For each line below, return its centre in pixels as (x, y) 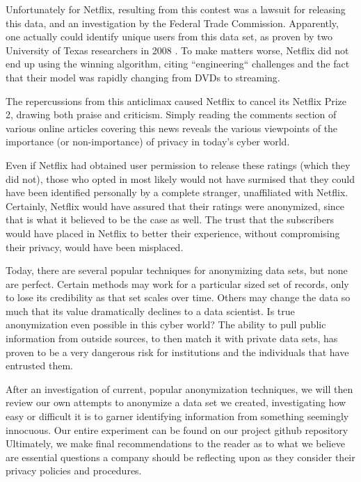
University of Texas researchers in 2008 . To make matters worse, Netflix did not (177, 50)
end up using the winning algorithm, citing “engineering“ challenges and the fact (178, 64)
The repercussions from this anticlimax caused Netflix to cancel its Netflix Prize (176, 101)
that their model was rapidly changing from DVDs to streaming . (143, 77)
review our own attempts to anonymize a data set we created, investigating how (176, 402)
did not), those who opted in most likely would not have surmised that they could (180, 178)
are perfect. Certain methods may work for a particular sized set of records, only (177, 283)
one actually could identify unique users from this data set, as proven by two (169, 37)
